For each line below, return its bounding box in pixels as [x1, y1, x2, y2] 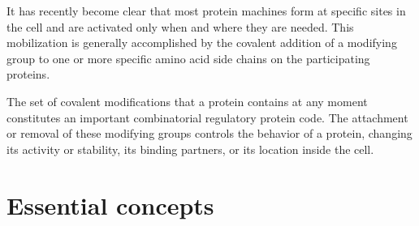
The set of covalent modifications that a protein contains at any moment [6, 92, 368, 109]
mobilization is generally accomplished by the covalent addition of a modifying [6, 34, 397, 51]
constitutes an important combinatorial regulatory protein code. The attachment [6, 109, 408, 126]
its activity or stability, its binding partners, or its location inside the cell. [6, 140, 374, 157]
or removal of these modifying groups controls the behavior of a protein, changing [6, 125, 413, 142]
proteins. [6, 66, 50, 83]
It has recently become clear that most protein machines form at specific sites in [6, 2, 406, 19]
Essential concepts [6, 188, 214, 221]
